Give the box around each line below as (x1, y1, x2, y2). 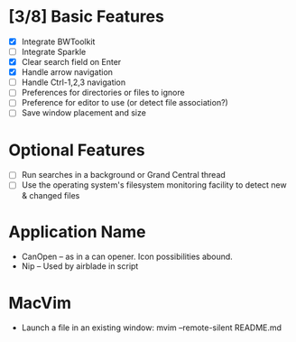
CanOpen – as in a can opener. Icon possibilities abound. (21, 251, 234, 263)
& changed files (21, 189, 80, 200)
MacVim (8, 292, 72, 313)
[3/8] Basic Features (8, 6, 164, 27)
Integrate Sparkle (21, 47, 87, 57)
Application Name (8, 221, 146, 242)
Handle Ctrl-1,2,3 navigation (21, 77, 126, 88)
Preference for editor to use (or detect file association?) (21, 97, 229, 108)
